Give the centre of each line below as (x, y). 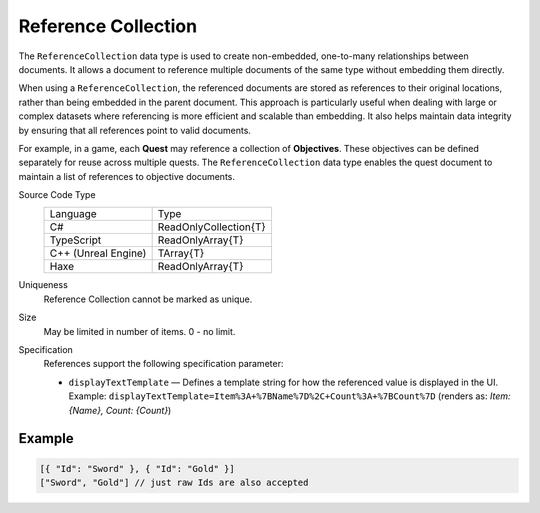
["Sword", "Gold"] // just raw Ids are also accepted (174, 482)
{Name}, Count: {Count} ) (120, 410)
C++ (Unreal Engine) (98, 253)
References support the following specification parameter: (163, 364)
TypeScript (75, 240)
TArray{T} (181, 253)
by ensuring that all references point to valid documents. (135, 130)
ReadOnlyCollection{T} (212, 227)
